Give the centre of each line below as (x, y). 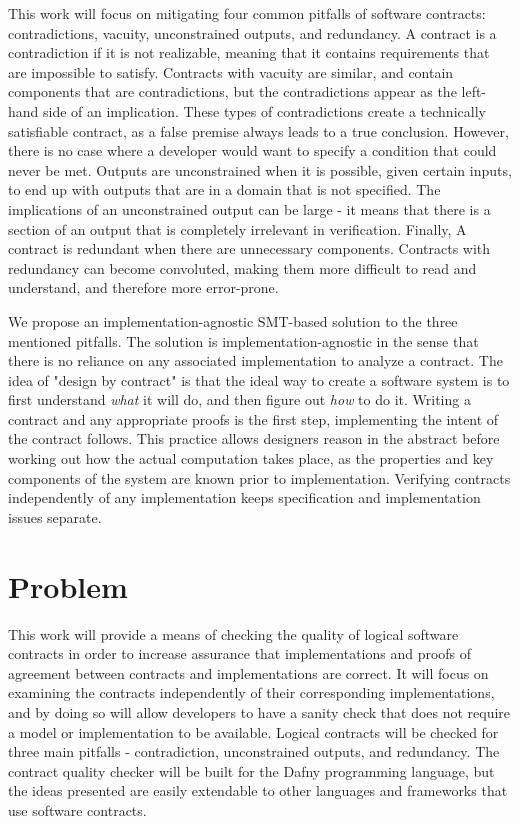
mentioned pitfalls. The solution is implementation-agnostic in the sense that (243, 340)
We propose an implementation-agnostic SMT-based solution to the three (233, 320)
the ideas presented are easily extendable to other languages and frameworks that (258, 790)
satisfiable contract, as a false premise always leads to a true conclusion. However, (258, 130)
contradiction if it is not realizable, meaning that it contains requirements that (249, 52)
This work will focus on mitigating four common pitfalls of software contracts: (247, 13)
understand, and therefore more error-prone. (143, 287)
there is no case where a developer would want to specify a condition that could (252, 150)
